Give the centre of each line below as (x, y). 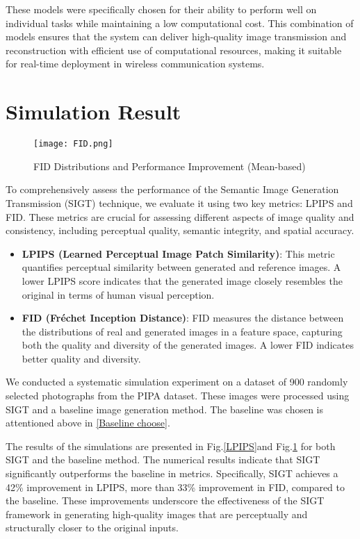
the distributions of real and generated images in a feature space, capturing (182, 331)
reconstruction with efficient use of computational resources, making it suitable (174, 50)
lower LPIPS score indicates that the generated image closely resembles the (182, 280)
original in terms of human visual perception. (118, 294)
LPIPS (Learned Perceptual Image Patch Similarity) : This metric (178, 253)
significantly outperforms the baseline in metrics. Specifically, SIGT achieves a (172, 473)
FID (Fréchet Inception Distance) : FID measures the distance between (183, 318)
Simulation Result (93, 111)
